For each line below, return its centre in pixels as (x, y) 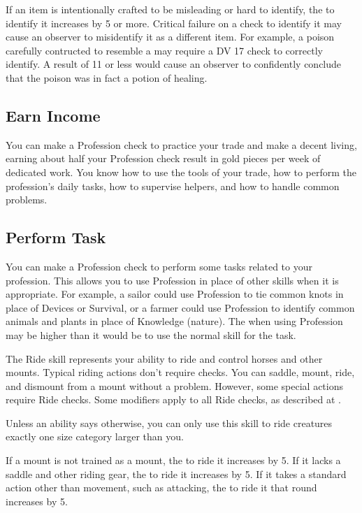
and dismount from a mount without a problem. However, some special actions (175, 385)
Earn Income (53, 115)
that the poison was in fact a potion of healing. (107, 77)
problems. (27, 200)
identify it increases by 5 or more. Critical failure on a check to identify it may (174, 23)
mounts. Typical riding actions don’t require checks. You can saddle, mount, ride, (180, 372)
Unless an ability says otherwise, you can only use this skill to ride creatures (169, 422)
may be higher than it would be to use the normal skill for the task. (151, 334)
